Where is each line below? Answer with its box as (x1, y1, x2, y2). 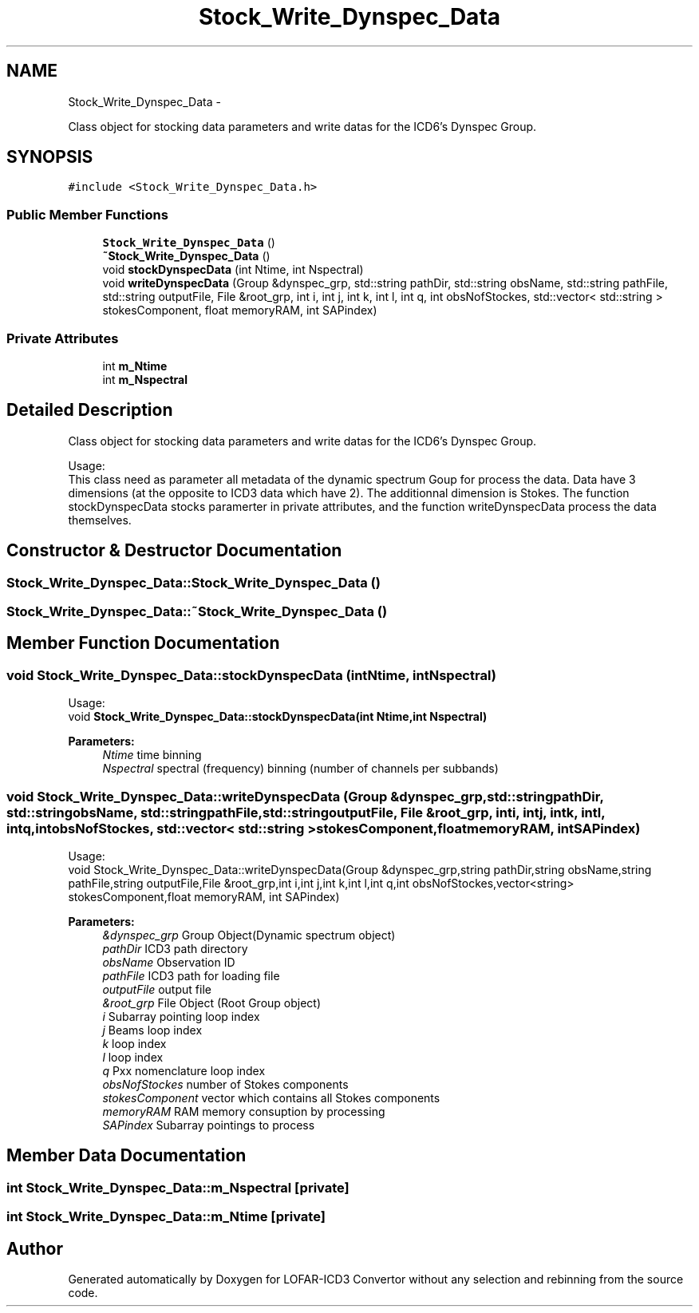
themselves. (68, 512, 132, 527)
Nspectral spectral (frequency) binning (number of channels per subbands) (102, 761, 499, 776)
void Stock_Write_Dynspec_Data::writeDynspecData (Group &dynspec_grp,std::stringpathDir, (6, 788, 604, 805)
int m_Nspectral (102, 372, 188, 386)
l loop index (102, 1050, 164, 1064)
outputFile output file (102, 982, 211, 996)
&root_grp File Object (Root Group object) (102, 995, 322, 1010)
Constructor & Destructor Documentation (6, 540, 342, 561)
